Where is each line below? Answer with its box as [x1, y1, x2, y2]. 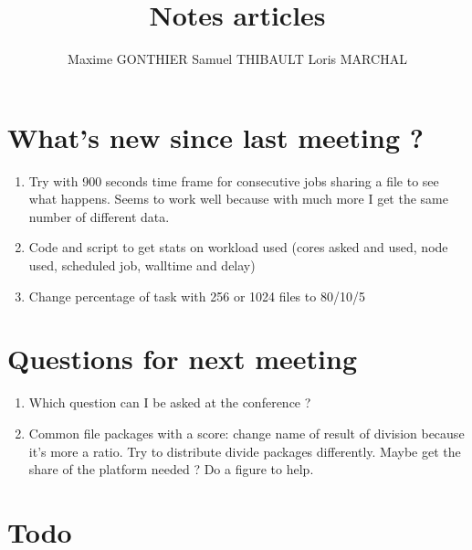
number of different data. [28, 206, 170, 226]
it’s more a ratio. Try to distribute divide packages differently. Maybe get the [28, 441, 461, 460]
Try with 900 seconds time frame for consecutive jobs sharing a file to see [28, 171, 439, 190]
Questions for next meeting [7, 340, 358, 377]
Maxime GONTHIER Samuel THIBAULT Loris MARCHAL [68, 49, 407, 69]
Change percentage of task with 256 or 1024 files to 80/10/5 [28, 286, 365, 305]
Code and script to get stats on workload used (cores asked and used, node [28, 238, 448, 257]
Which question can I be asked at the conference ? [28, 393, 311, 412]
